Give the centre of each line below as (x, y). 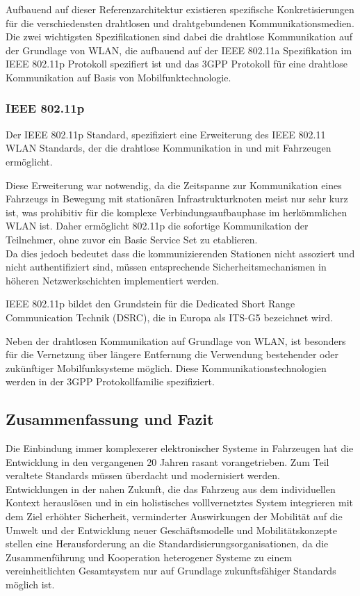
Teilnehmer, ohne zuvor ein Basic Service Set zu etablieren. (132, 239)
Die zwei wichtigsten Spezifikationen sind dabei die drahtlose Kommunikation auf (179, 37)
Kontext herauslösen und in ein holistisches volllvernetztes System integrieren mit (180, 502)
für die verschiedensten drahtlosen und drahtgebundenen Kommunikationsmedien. (180, 23)
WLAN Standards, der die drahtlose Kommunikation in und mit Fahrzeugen (169, 148)
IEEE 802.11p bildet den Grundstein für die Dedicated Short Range (150, 304)
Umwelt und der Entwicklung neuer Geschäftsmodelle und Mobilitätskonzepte (172, 530)
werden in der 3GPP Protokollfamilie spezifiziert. (110, 381)
